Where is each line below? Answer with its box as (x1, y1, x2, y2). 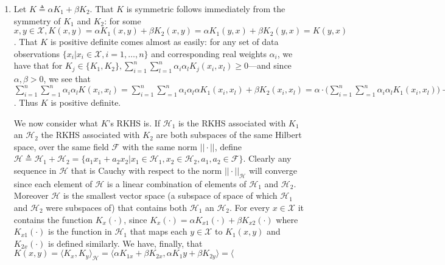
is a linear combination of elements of (107, 177, 247, 190)
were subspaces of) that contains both (46, 201, 187, 214)
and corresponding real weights (151, 47, 267, 60)
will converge (248, 164, 297, 177)
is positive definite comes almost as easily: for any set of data (50, 35, 279, 48)
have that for (13, 59, 63, 72)
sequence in (13, 164, 57, 177)
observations (13, 47, 60, 60)
